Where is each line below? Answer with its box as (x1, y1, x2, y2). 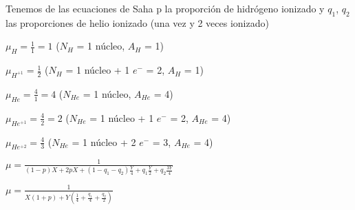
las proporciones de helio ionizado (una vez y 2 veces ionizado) (6, 15, 269, 30)
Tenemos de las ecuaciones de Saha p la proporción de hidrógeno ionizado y (6, 1, 325, 15)
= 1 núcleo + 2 (72, 134, 136, 149)
